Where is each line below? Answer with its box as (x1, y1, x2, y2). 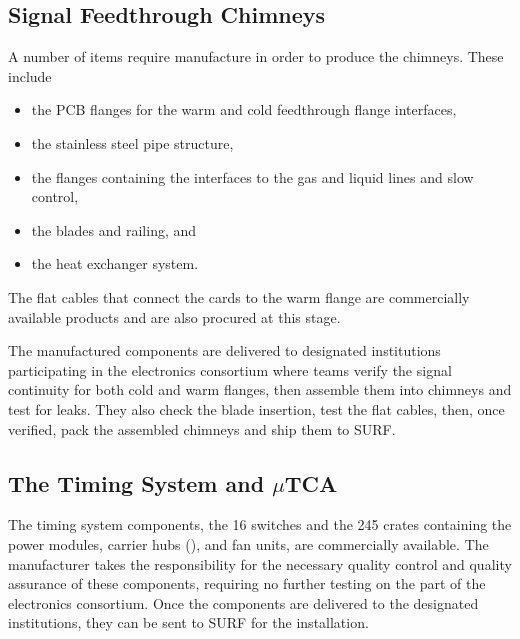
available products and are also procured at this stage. (8, 306, 341, 327)
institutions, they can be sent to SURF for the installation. (8, 612, 369, 633)
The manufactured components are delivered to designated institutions (8, 340, 441, 361)
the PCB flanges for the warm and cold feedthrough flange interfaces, (31, 99, 457, 120)
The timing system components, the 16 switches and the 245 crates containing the (8, 514, 512, 535)
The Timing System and (8, 467, 265, 498)
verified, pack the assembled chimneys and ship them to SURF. (8, 418, 396, 439)
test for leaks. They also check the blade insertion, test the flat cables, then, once (8, 398, 505, 419)
